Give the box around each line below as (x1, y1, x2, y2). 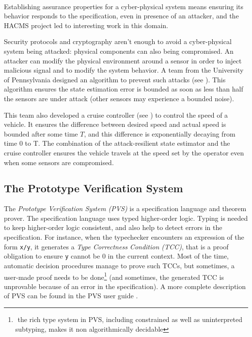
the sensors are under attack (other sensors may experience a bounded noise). (4, 93, 234, 103)
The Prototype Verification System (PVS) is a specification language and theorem (4, 203, 247, 214)
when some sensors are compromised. (4, 157, 114, 167)
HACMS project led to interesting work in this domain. (4, 20, 169, 30)
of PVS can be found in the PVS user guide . (4, 291, 138, 301)
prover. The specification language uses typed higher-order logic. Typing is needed (4, 213, 248, 223)
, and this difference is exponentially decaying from (84, 128, 236, 138)
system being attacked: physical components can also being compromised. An (4, 46, 234, 56)
